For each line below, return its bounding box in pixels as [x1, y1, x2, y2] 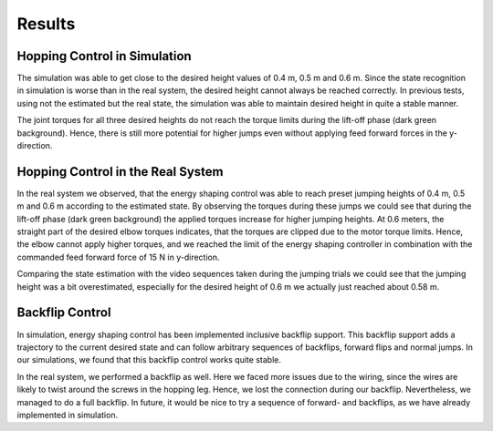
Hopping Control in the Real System [16, 164, 224, 180]
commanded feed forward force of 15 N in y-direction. [16, 251, 220, 262]
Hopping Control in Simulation [16, 48, 192, 64]
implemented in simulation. [16, 409, 119, 420]
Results [16, 14, 76, 34]
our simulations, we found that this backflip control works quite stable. [16, 354, 282, 365]
